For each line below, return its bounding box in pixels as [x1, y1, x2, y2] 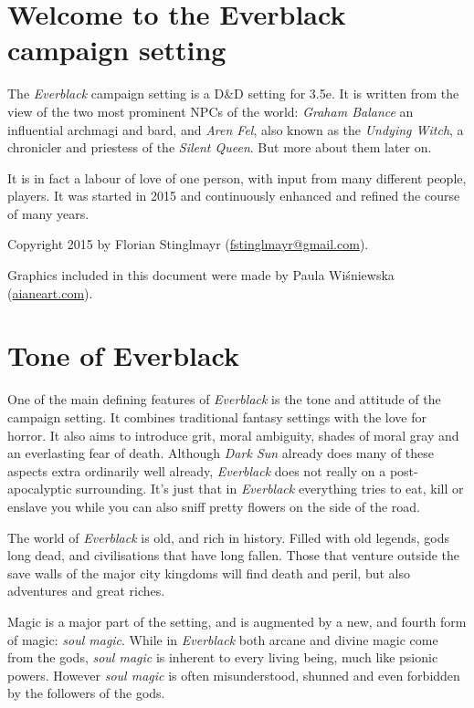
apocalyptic [7, 479, 72, 498]
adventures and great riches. [7, 581, 165, 600]
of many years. [7, 203, 90, 223]
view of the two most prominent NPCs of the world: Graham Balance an [7, 101, 414, 120]
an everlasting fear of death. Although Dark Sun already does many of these [7, 443, 435, 463]
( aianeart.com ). [7, 283, 93, 302]
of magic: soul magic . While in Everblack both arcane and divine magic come [7, 630, 438, 649]
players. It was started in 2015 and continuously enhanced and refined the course [7, 186, 460, 205]
